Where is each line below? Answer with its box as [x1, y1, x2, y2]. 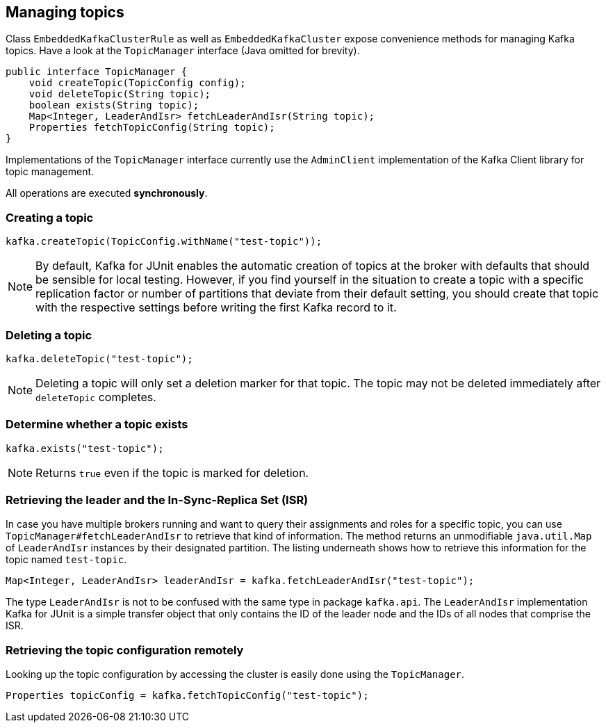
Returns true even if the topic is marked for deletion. [35, 465, 309, 480]
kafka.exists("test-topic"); [6, 442, 164, 454]
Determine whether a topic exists [6, 417, 188, 432]
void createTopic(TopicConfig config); [28, 77, 246, 89]
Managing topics [6, 3, 124, 21]
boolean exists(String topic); [28, 99, 199, 111]
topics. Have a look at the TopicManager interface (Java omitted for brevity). [6, 45, 360, 57]
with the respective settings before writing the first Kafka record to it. [35, 300, 397, 315]
